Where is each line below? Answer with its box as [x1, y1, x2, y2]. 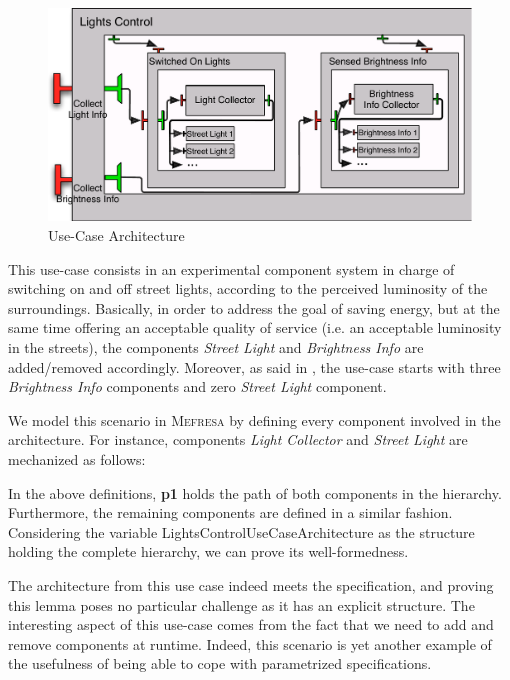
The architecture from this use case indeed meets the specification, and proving [8, 574, 494, 595]
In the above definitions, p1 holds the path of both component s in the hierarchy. [8, 482, 502, 503]
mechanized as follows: [8, 448, 146, 469]
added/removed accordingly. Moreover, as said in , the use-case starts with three [8, 356, 501, 377]
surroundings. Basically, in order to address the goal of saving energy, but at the [8, 297, 500, 318]
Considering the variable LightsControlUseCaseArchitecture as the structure [8, 521, 475, 542]
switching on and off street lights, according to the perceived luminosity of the [8, 278, 488, 299]
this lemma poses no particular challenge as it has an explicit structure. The [8, 594, 475, 615]
